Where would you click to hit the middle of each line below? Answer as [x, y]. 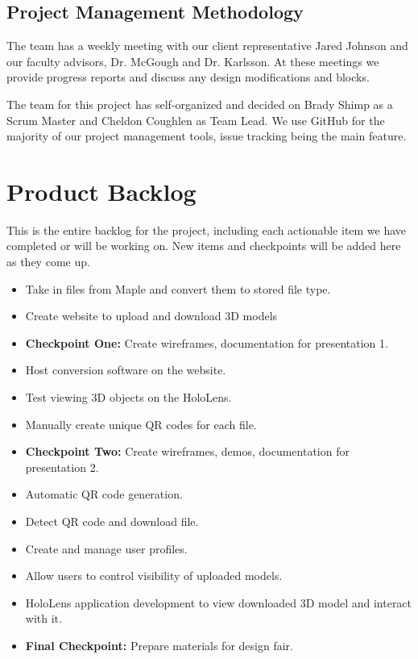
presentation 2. [62, 467]
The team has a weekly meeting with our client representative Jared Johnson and [207, 46]
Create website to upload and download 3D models [151, 316]
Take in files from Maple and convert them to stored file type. [178, 288]
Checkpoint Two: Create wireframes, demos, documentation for [187, 451]
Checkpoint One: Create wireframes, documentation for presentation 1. [207, 342]
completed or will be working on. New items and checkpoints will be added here [204, 246]
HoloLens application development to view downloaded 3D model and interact [219, 602]
